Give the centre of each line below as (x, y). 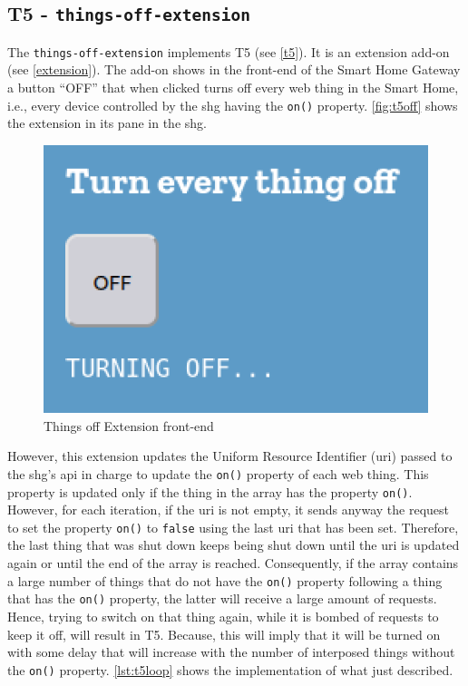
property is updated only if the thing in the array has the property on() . (210, 491)
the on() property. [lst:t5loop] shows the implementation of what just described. (230, 669)
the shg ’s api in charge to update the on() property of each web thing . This (218, 473)
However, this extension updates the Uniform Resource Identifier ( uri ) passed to (230, 456)
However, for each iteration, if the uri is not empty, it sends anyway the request (228, 510)
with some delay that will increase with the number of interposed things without (231, 652)
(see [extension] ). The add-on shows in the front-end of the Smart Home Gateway (234, 69)
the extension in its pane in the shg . (107, 123)
